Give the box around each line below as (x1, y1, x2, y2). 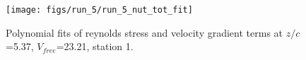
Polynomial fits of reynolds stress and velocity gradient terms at (6, 25, 283, 40)
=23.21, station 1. (56, 39, 134, 54)
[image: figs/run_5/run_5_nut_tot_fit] (6, 5, 193, 15)
